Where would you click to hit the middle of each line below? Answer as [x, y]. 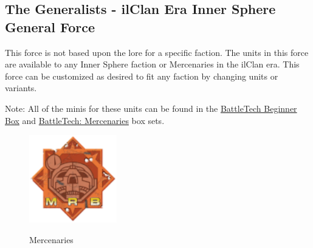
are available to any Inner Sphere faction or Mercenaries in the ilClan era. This [152, 64]
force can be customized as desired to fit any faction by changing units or [142, 76]
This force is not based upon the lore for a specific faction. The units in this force [157, 52]
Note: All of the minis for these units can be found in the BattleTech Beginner [151, 108]
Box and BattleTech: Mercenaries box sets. [85, 120]
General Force [50, 26]
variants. [21, 88]
